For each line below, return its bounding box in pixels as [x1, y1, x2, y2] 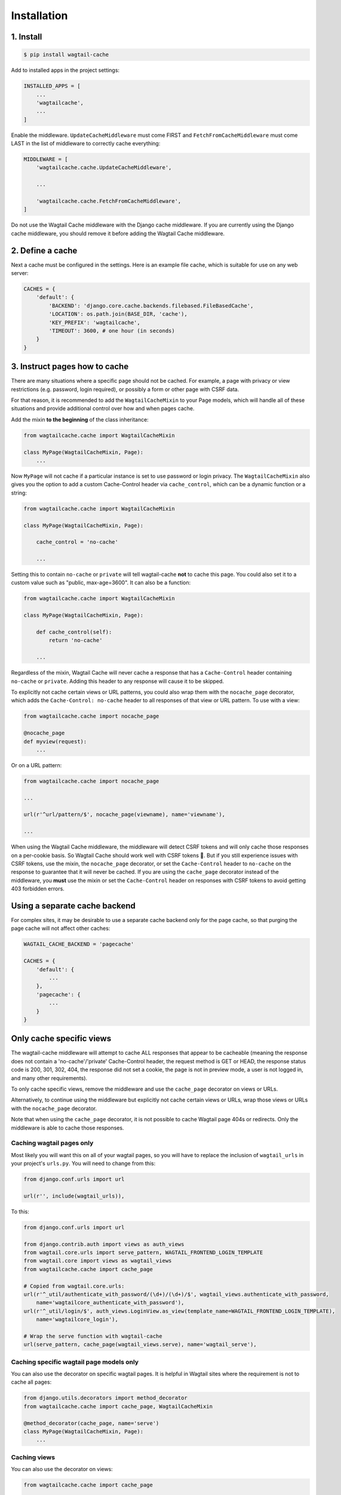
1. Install [11, 32, 42, 42]
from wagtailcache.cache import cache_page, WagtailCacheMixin [23, 1403, 213, 1409]
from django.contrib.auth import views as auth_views [23, 1241, 185, 1247]
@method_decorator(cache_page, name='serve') [23, 1420, 159, 1426]
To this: [11, 1208, 29, 1215]
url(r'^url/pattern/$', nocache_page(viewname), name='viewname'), [23, 811, 226, 818]
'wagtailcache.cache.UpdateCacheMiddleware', [36, 164, 172, 171]
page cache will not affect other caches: [11, 925, 110, 932]
